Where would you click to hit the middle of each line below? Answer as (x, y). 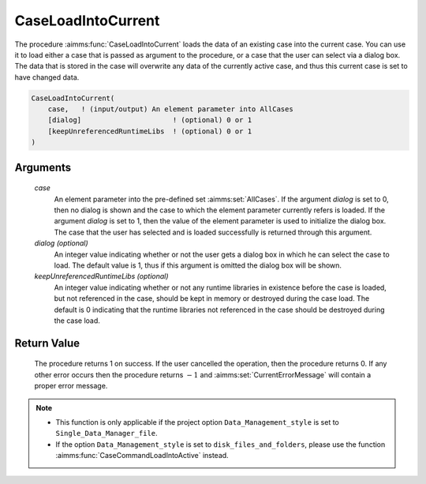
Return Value (47, 343)
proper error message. (71, 386)
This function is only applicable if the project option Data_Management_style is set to (197, 422)
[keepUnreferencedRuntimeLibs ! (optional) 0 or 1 (150, 131)
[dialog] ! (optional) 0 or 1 (150, 120)
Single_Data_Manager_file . (106, 433)
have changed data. (47, 77)
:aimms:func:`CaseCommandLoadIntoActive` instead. (142, 456)
